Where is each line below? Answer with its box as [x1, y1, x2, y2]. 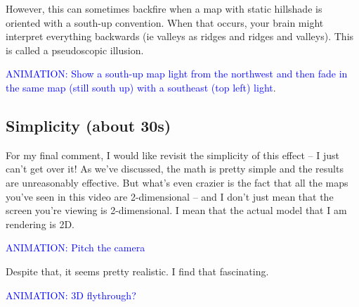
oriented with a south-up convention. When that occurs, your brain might [6, 15, 324, 30]
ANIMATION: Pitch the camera [6, 240, 145, 255]
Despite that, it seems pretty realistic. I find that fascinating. [6, 263, 269, 278]
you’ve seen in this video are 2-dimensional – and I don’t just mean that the [6, 189, 334, 203]
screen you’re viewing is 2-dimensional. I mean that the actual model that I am [6, 203, 347, 218]
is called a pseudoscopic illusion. [6, 42, 144, 57]
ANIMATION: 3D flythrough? [6, 287, 136, 302]
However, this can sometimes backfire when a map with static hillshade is [6, 1, 322, 15]
